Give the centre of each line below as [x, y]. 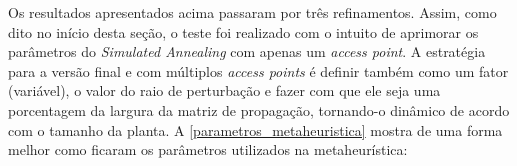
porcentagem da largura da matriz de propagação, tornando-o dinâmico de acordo [259, 109]
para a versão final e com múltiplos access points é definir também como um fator [258, 70]
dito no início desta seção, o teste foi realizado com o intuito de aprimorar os [243, 31]
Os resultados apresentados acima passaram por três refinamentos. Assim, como [252, 12]
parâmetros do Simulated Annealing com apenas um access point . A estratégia [247, 51]
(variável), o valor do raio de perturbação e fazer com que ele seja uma [224, 90]
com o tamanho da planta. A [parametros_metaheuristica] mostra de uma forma [255, 129]
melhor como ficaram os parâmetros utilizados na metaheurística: [208, 149]
